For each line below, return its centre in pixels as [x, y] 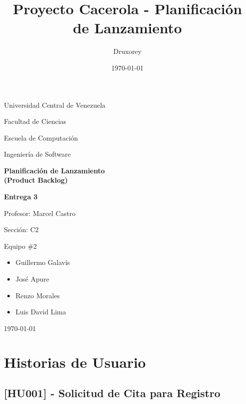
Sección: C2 [21, 229]
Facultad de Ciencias [35, 121]
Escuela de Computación [41, 137]
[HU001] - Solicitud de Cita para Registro [112, 393]
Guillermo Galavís [43, 262]
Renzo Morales [37, 295]
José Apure [32, 279]
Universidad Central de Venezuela [55, 105]
